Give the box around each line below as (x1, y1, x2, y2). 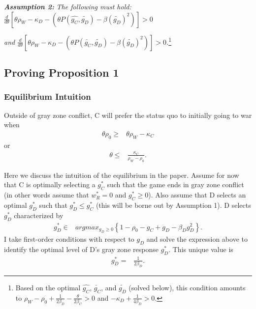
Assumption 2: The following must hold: (4, 1, 131, 11)
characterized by (14, 210, 64, 220)
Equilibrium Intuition (4, 90, 91, 103)
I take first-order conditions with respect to (4, 233, 134, 244)
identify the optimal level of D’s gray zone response (4, 244, 159, 254)
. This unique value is (168, 244, 233, 254)
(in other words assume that (4, 190, 89, 200)
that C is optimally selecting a (4, 179, 96, 190)
